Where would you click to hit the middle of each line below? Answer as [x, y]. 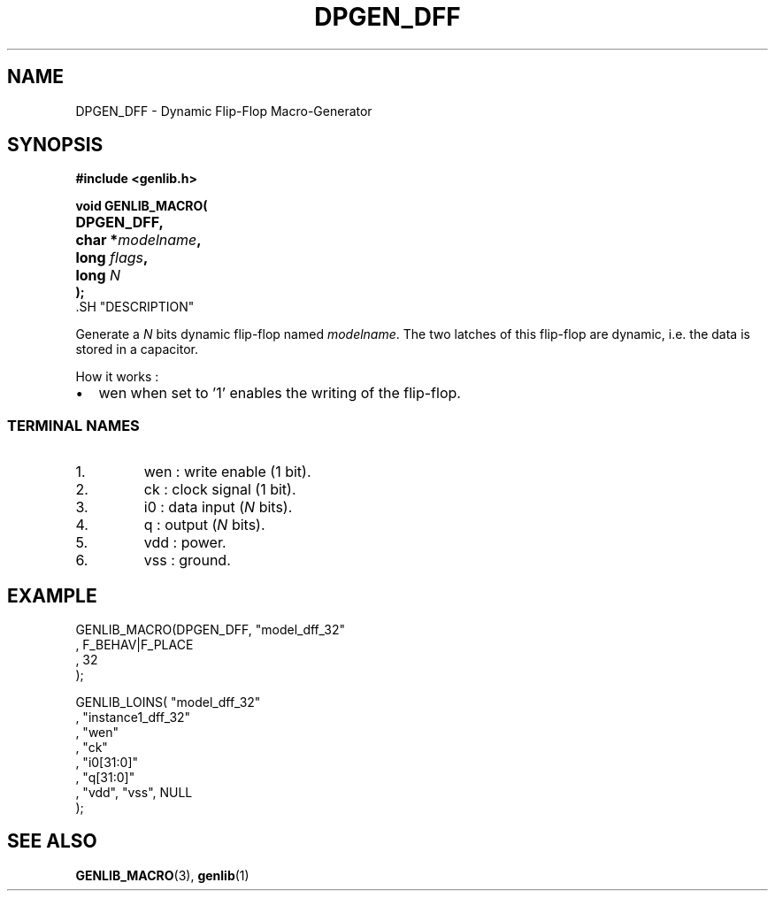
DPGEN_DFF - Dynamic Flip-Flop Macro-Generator [224, 111]
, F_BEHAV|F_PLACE [134, 645]
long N [98, 276]
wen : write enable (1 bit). [227, 472]
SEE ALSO [52, 841]
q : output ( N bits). [204, 525]
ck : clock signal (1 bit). [220, 490]
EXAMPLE [52, 595]
